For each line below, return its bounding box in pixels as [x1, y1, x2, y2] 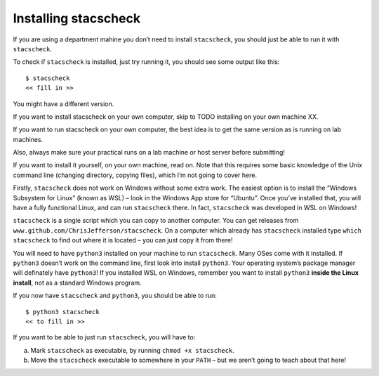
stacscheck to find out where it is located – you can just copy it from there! [13, 236, 233, 245]
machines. [13, 135, 44, 143]
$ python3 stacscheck [25, 308, 100, 316]
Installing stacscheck [13, 11, 140, 26]
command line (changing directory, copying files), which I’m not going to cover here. [13, 171, 258, 179]
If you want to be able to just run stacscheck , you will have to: [13, 333, 196, 342]
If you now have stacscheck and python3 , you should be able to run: [13, 292, 218, 300]
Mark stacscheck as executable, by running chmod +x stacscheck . [30, 346, 234, 354]
